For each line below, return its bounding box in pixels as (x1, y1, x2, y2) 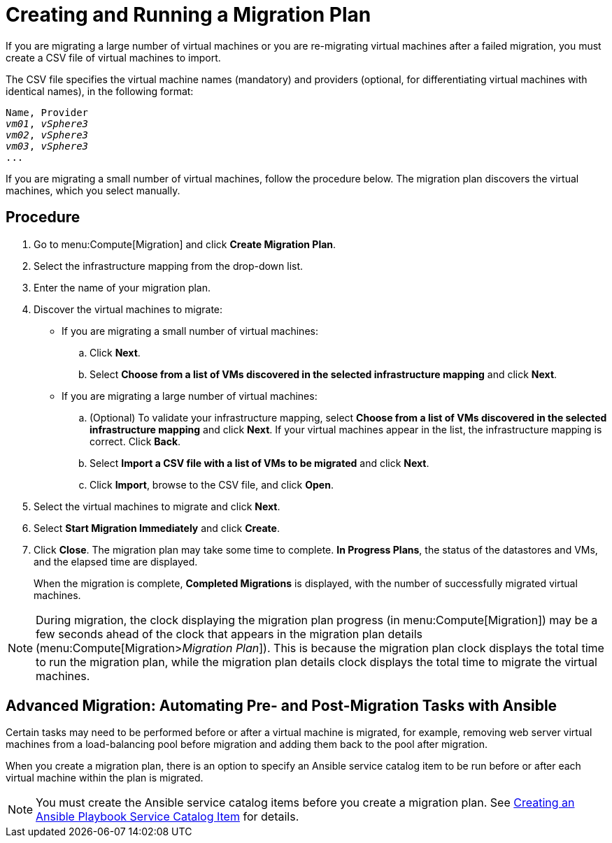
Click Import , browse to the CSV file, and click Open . (90, 478, 334, 491)
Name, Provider (6, 106, 89, 118)
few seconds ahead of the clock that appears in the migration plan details (36, 626, 423, 641)
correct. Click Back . (90, 435, 181, 447)
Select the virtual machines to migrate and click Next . (34, 500, 280, 512)
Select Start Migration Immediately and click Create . (34, 521, 280, 534)
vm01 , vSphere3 (6, 117, 89, 129)
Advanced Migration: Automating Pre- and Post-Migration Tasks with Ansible (6, 697, 557, 715)
